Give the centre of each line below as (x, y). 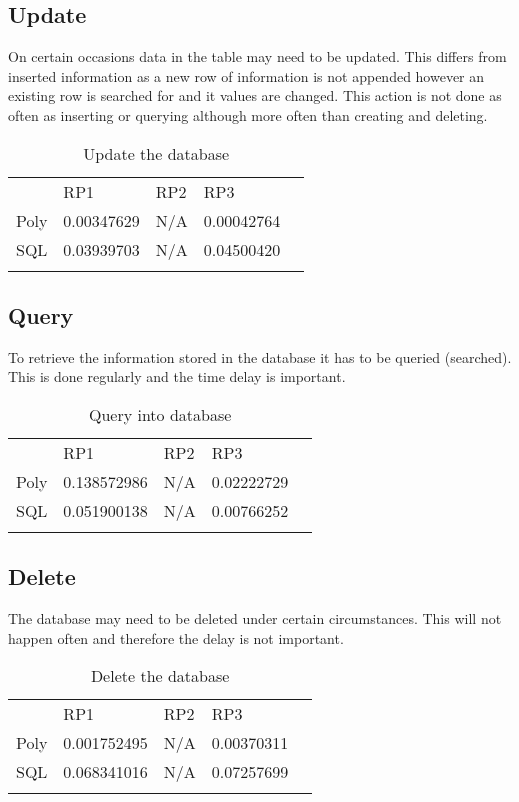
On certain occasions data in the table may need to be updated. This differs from (257, 56)
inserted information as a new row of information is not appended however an (246, 75)
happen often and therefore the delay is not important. (176, 637)
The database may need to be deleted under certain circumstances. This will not (255, 618)
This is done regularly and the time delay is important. (177, 376)
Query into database (160, 414)
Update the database (156, 153)
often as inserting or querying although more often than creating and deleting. (248, 114)
